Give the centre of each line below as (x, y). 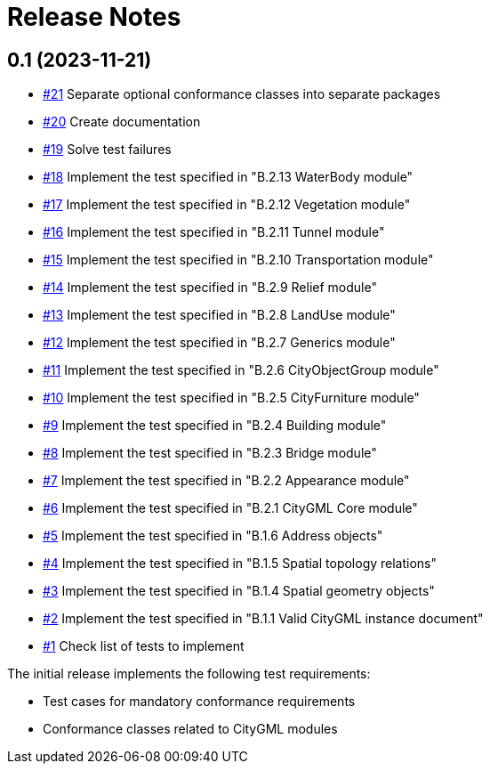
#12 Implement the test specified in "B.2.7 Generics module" (219, 343)
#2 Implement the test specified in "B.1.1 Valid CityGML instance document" (263, 619)
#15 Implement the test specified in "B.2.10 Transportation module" (238, 260)
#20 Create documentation (122, 122)
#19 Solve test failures (107, 150)
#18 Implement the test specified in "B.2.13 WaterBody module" (228, 177)
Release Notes (94, 17)
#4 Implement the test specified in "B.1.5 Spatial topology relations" (240, 564)
